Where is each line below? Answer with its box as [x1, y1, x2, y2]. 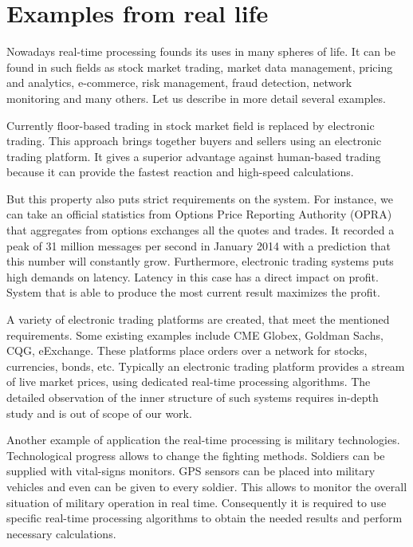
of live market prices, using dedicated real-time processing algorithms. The [6, 373, 371, 390]
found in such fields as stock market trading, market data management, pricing [6, 58, 393, 75]
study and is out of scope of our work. [6, 404, 192, 421]
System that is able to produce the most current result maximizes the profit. [6, 284, 380, 301]
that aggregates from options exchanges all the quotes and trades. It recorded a [6, 222, 395, 238]
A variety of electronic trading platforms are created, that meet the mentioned [6, 311, 390, 328]
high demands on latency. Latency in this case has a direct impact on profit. [6, 268, 379, 285]
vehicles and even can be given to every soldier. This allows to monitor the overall [6, 478, 407, 494]
